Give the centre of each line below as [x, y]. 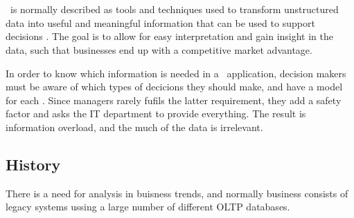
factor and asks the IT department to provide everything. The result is [156, 113]
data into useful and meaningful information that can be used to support [160, 22]
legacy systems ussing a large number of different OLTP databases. [148, 207]
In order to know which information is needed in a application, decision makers [176, 73]
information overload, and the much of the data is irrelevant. [134, 127]
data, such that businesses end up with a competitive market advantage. [159, 49]
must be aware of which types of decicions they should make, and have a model [174, 87]
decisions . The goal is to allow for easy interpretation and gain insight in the [170, 36]
